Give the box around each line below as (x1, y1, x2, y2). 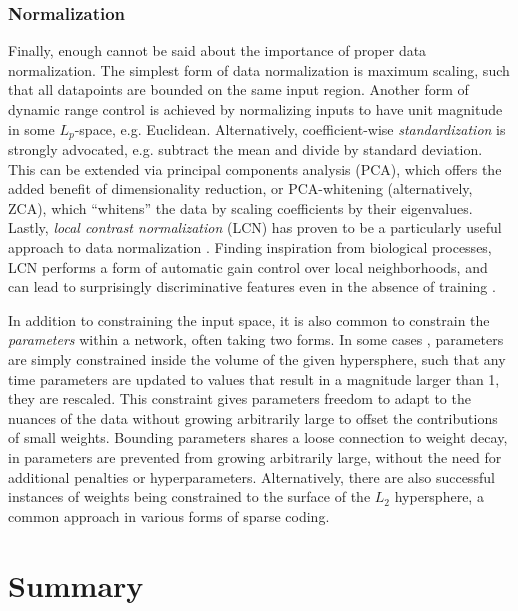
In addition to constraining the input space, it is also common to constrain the (8, 309, 490, 330)
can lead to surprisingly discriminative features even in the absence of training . (8, 276, 496, 297)
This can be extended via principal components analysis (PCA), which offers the (8, 158, 502, 179)
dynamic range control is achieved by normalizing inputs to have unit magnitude (8, 99, 503, 119)
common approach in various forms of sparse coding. (8, 505, 330, 526)
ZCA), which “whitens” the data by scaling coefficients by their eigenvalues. (8, 197, 473, 218)
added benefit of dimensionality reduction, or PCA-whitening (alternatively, (8, 178, 473, 199)
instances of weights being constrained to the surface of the (8, 486, 371, 507)
